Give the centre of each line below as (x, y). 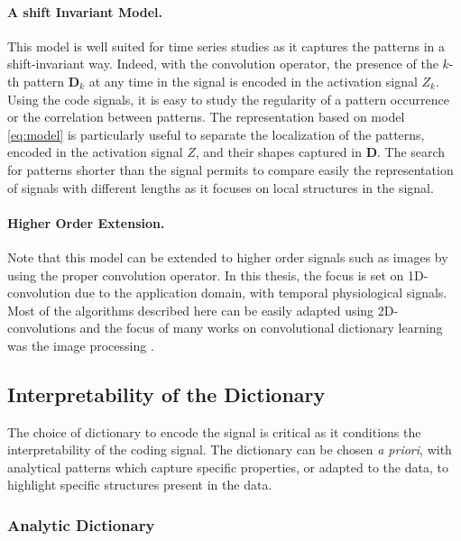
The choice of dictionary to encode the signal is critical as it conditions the (214, 431)
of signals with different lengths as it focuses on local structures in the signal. (221, 187)
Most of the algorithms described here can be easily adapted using (191, 310)
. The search (411, 152)
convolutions (41, 328)
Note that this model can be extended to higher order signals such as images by (228, 257)
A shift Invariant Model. (85, 11)
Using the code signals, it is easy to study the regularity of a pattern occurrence (228, 99)
